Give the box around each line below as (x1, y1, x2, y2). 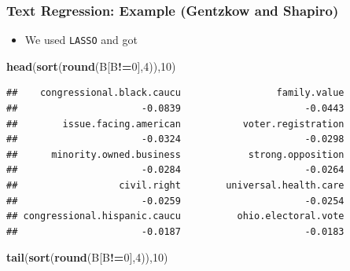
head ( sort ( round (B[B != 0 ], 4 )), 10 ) (6, 57, 176, 74)
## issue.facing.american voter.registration (6, 118, 344, 130)
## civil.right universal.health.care (6, 180, 344, 192)
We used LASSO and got (24, 31, 138, 48)
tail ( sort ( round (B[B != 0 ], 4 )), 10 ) (6, 249, 168, 266)
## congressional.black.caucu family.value (6, 87, 344, 99)
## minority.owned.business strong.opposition (6, 148, 344, 160)
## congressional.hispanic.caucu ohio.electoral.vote (6, 211, 344, 222)
